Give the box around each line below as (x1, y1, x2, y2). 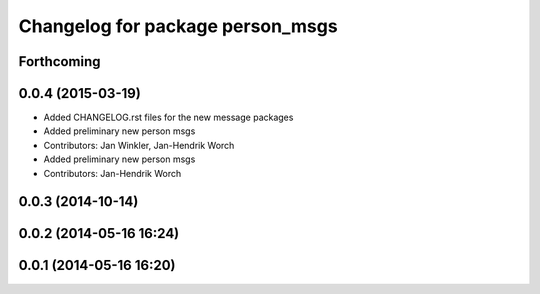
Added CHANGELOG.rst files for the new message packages (43, 111, 294, 124)
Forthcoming (18, 53, 101, 70)
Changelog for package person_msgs (18, 15, 339, 37)
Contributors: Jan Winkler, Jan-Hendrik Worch (43, 139, 235, 151)
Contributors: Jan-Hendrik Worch (43, 167, 182, 179)
